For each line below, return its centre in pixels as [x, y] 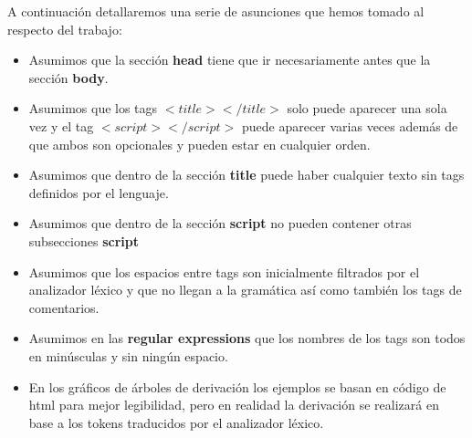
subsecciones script [84, 240]
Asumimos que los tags [93, 108]
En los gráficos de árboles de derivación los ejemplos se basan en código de [237, 386]
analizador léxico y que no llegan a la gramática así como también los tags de [245, 290]
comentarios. [64, 307]
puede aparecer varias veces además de [350, 125]
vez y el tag [61, 125]
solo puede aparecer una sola [367, 108]
